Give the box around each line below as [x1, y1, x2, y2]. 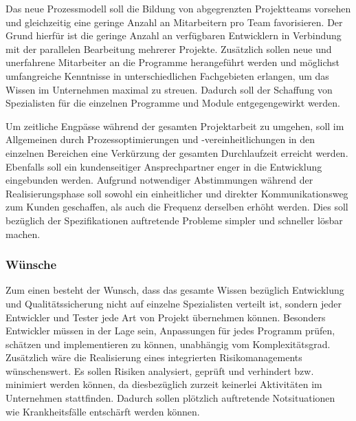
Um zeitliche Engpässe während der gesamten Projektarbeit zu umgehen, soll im [5, 118, 344, 133]
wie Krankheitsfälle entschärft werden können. [5, 404, 200, 418]
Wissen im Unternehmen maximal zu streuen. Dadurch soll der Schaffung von [5, 82, 333, 96]
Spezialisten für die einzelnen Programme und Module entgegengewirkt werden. [5, 96, 340, 110]
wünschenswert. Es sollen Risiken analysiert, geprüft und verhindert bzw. [5, 363, 314, 378]
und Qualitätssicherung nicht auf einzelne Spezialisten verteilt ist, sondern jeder [5, 296, 342, 310]
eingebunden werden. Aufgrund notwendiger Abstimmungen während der [5, 173, 313, 187]
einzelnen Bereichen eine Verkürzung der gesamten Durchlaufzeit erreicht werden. [5, 145, 348, 160]
